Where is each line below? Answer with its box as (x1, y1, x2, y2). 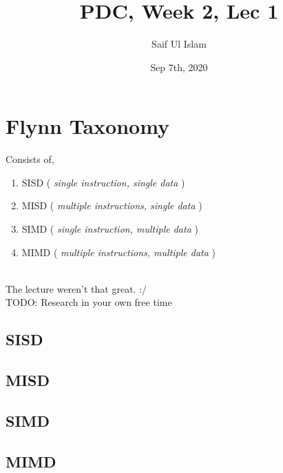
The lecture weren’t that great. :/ (6, 281, 147, 296)
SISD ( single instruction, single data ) (21, 175, 185, 189)
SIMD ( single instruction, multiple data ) (21, 222, 198, 236)
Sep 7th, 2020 (150, 59, 208, 74)
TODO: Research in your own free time (6, 295, 172, 309)
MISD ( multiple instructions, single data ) (21, 198, 202, 213)
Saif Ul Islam (151, 37, 207, 51)
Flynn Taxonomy (6, 112, 170, 140)
